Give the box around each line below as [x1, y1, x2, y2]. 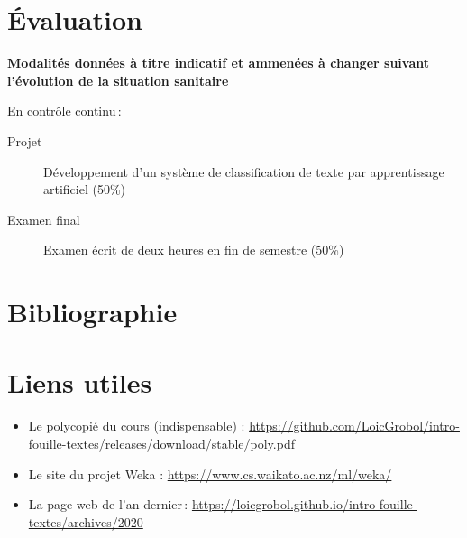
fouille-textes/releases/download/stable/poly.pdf [28, 433, 295, 452]
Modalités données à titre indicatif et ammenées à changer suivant [7, 53, 429, 72]
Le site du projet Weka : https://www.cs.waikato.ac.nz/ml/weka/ [28, 464, 392, 483]
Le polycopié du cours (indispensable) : [28, 416, 245, 435]
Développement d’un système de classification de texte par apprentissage [43, 162, 444, 181]
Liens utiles [7, 364, 152, 401]
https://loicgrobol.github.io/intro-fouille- [191, 495, 417, 514]
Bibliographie [7, 293, 178, 330]
